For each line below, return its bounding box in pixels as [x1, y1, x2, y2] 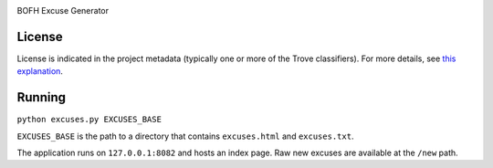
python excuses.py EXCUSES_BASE [16, 114, 162, 125]
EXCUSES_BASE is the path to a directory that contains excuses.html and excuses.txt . [16, 131, 354, 142]
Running [16, 89, 67, 105]
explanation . [16, 66, 64, 77]
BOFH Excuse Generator [16, 5, 110, 16]
